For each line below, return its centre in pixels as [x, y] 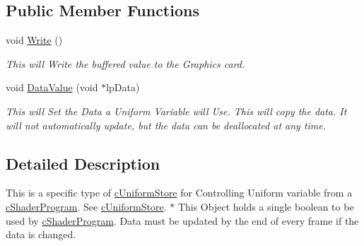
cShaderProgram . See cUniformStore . [86, 206]
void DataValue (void [52, 87]
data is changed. [41, 234]
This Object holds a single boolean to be [266, 206]
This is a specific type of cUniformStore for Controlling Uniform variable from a [179, 193]
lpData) [123, 87]
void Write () [34, 40]
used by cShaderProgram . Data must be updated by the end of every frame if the [182, 220]
